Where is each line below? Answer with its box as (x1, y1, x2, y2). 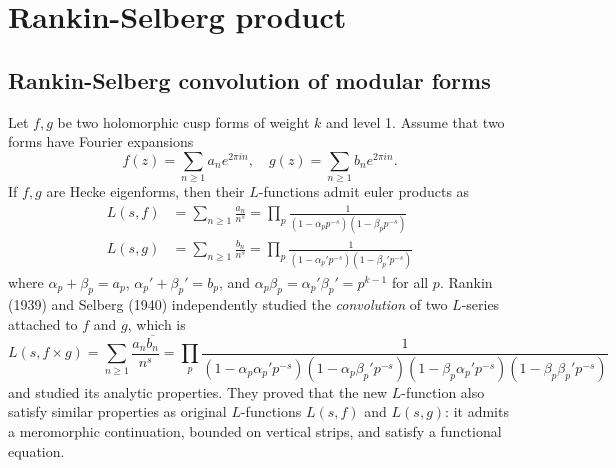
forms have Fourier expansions (8, 131, 194, 152)
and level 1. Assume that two (325, 111, 505, 132)
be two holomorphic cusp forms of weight (57, 111, 310, 132)
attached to (8, 314, 78, 335)
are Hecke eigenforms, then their (46, 181, 245, 202)
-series (461, 294, 500, 315)
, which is (127, 314, 186, 335)
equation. (8, 440, 65, 461)
